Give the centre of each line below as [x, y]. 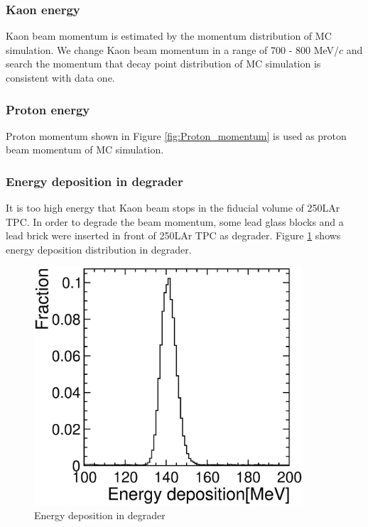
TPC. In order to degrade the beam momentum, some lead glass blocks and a [175, 221]
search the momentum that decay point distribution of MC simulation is [163, 64]
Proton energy [48, 109]
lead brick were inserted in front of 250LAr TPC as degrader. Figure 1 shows [173, 235]
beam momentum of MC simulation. [85, 150]
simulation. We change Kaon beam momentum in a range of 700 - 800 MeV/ [173, 49]
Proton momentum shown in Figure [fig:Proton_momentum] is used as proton [176, 135]
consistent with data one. [60, 77]
